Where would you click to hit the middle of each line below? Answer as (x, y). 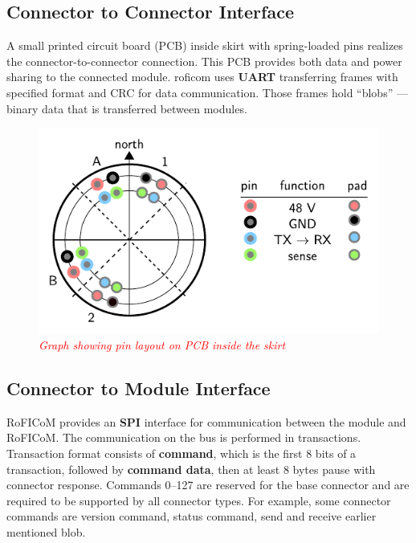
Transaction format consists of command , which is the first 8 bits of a (181, 453)
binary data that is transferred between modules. (127, 108)
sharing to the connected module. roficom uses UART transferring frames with (202, 77)
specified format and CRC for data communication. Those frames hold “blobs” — (207, 92)
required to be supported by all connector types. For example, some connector (199, 500)
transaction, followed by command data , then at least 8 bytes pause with (191, 469)
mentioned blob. (46, 532)
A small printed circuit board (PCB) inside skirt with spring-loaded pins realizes (205, 45)
